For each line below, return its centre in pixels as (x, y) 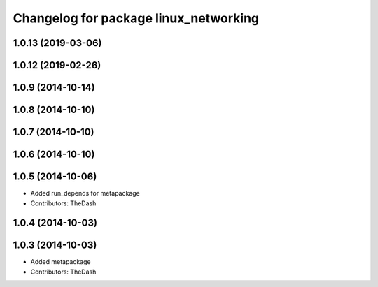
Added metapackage (61, 262)
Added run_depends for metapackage (85, 193)
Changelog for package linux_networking (136, 18)
